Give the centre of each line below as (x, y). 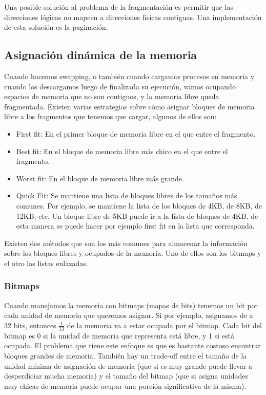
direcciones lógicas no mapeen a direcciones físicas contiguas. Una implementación (133, 17)
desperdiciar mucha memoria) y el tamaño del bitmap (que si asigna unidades (126, 376)
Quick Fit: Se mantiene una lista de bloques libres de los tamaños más (127, 195)
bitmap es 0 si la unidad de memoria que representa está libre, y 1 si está (119, 335)
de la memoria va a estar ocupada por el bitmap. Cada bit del (164, 325)
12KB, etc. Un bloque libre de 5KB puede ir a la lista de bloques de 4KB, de (137, 215)
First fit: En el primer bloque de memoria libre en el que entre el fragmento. (136, 133)
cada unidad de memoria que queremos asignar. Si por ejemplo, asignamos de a (129, 315)
